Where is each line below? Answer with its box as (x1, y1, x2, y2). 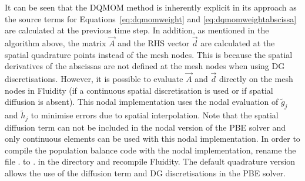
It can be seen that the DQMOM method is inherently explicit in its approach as (5, 1, 297, 13)
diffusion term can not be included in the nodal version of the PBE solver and (5, 121, 286, 133)
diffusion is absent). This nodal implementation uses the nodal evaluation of (5, 95, 279, 108)
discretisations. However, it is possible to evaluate (5, 73, 183, 84)
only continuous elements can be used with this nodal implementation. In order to (5, 132, 300, 145)
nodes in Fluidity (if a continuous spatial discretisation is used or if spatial (5, 84, 273, 96)
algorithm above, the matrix (5, 37, 106, 49)
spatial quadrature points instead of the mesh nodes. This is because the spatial (5, 48, 293, 60)
